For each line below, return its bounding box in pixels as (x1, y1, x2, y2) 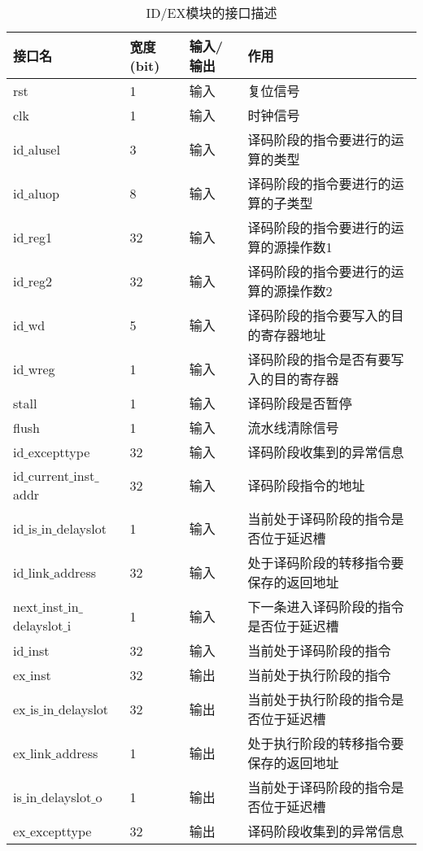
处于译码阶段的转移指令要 (247, 553, 404, 572)
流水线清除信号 (247, 418, 339, 437)
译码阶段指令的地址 (247, 476, 365, 495)
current (28, 466, 70, 485)
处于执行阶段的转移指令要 (247, 734, 404, 753)
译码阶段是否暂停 (247, 394, 352, 412)
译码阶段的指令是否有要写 (247, 350, 404, 369)
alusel (28, 139, 60, 159)
